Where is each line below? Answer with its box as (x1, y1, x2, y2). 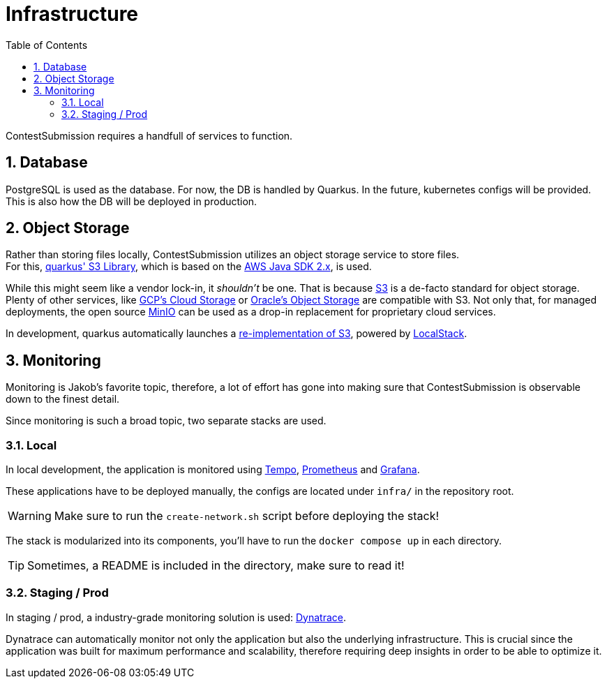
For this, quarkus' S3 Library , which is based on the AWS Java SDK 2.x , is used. (6, 260, 372, 273)
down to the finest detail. (6, 393, 120, 406)
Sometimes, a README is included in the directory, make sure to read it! (27, 558, 405, 573)
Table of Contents (6, 38, 88, 51)
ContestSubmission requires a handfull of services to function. (6, 129, 293, 142)
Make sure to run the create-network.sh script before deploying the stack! (54, 509, 440, 523)
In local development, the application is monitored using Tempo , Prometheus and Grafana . (6, 463, 420, 476)
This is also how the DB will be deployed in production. (6, 195, 257, 207)
